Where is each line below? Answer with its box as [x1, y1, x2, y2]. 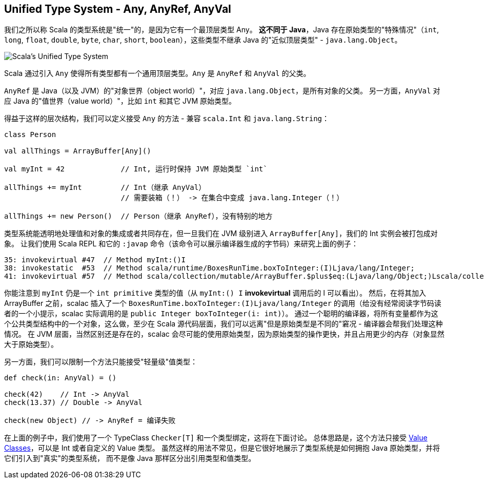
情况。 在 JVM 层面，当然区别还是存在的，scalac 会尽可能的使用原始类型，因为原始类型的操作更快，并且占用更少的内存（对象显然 [4, 330, 445, 339]
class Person [4, 130, 56, 139]
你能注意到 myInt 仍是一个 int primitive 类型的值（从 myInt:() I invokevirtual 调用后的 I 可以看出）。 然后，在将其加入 [4, 288, 426, 298]
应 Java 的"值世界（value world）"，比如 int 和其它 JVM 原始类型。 [4, 96, 236, 106]
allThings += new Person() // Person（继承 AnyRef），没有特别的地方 [4, 212, 273, 221]
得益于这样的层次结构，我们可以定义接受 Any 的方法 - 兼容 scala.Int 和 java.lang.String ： [4, 114, 330, 123]
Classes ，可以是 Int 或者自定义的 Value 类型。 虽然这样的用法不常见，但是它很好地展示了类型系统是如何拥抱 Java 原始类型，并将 [4, 443, 440, 453]
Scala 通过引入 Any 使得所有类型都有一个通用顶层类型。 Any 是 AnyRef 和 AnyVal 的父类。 [4, 69, 311, 78]
